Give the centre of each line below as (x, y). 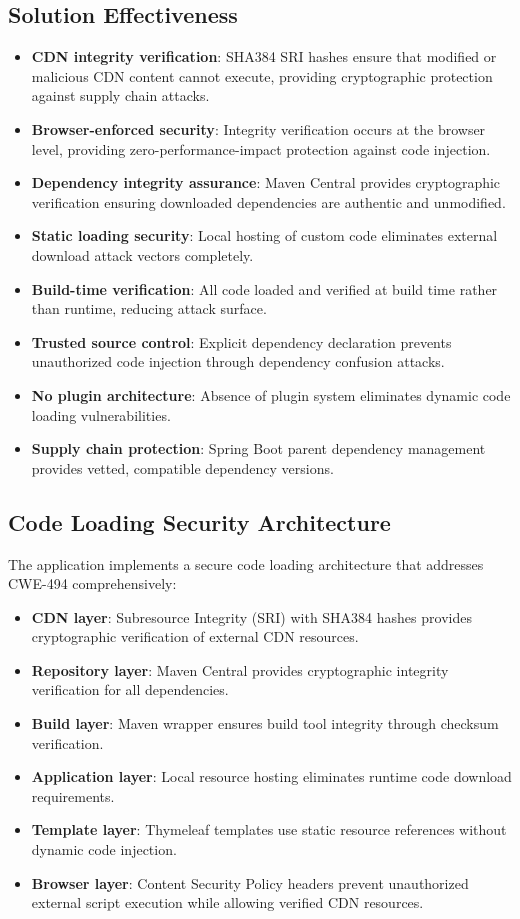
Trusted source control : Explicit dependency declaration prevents (241, 341)
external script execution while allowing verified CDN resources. (227, 902)
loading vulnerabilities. (101, 414)
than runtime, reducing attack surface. (149, 308)
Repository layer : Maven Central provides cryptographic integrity (240, 669)
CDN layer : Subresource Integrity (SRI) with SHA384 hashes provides (251, 616)
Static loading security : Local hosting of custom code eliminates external (264, 235)
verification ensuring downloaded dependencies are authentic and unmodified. (268, 201)
